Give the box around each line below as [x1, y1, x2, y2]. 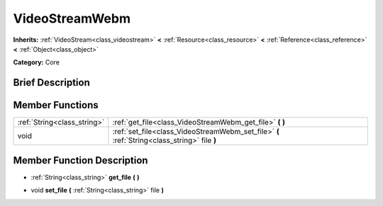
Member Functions [13, 99, 99, 111]
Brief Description [13, 76, 90, 88]
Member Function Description [13, 154, 148, 166]
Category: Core [13, 58, 60, 67]
